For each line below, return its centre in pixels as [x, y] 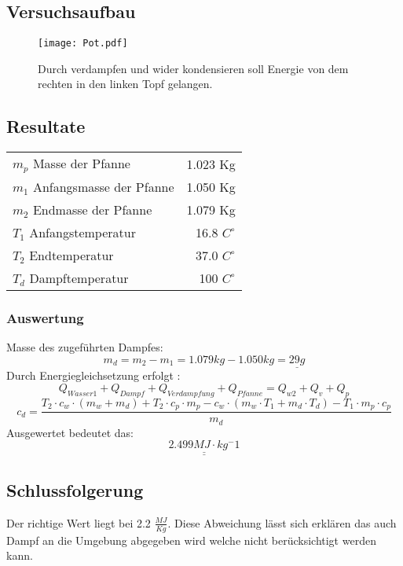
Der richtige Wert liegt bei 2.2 [79, 522]
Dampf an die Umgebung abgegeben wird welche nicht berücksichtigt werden [191, 540]
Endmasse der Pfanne [92, 210]
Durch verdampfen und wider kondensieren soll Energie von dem [193, 68]
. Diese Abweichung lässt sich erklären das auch [282, 522]
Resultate [46, 126]
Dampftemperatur [79, 278]
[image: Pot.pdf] [83, 44]
